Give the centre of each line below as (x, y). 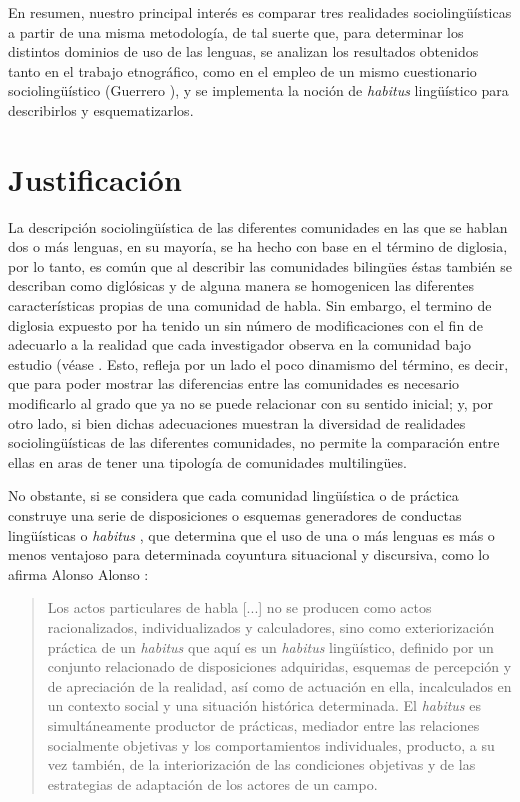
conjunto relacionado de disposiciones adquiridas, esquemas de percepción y (279, 666)
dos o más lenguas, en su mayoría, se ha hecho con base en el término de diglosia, (258, 246)
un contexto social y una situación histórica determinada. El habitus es (264, 705)
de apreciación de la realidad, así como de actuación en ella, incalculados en (279, 685)
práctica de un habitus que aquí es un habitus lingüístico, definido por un (270, 646)
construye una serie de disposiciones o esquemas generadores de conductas (235, 515)
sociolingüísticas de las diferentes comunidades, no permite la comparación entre (254, 442)
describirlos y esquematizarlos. (101, 109)
